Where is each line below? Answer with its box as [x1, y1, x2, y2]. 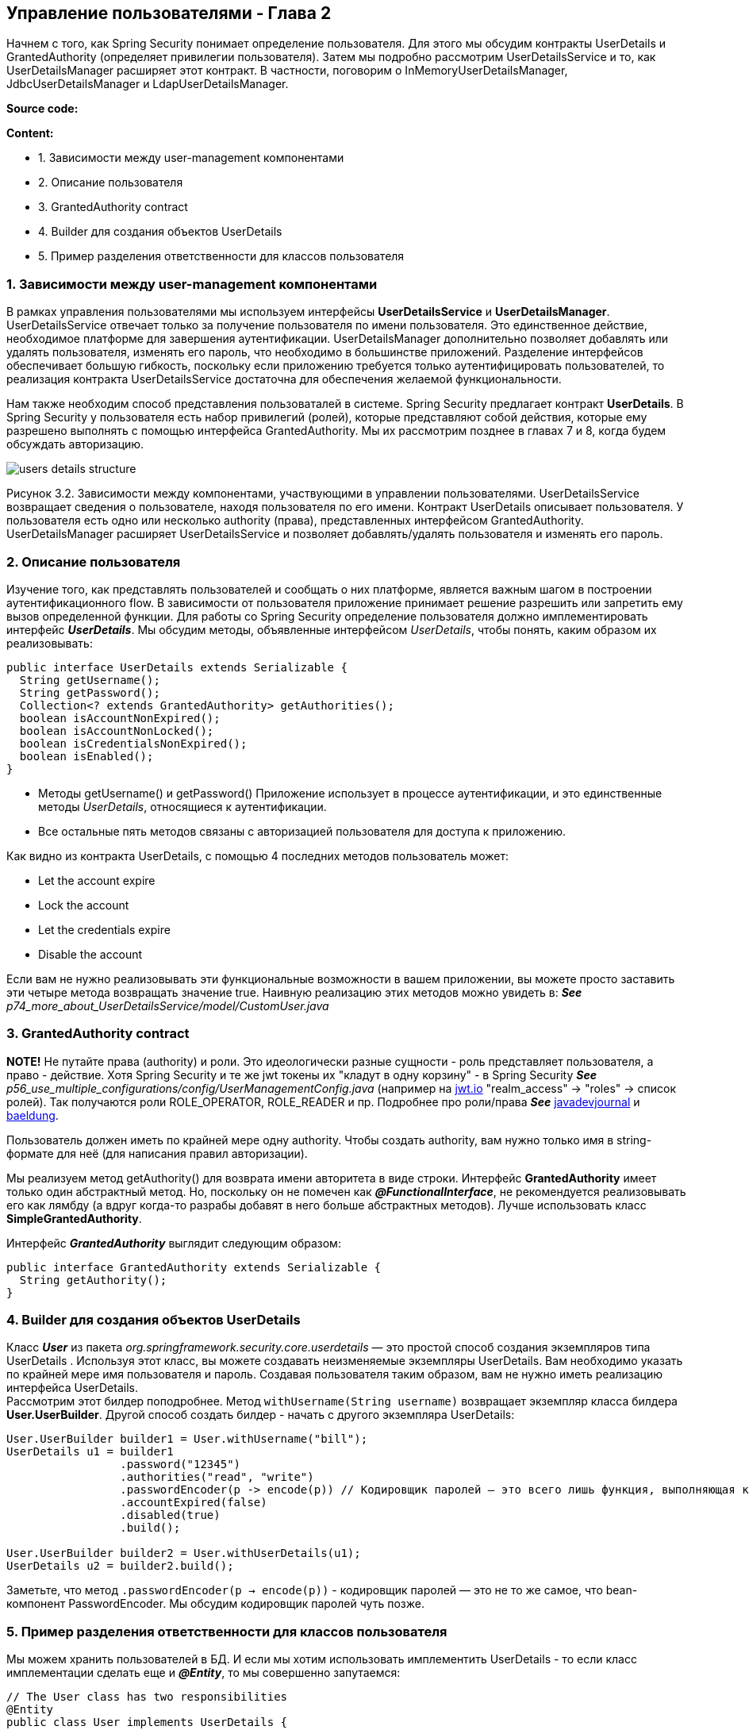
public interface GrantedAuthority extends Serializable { [6, 1260, 382, 1274]
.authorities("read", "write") [120, 1470, 314, 1484]
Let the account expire [38, 873, 156, 887]
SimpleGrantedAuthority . [6, 1211, 142, 1225]
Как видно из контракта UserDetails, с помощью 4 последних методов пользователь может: [6, 848, 509, 863]
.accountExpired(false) [120, 1496, 267, 1509]
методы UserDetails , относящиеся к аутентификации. [38, 799, 327, 813]
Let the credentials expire [38, 922, 171, 936]
